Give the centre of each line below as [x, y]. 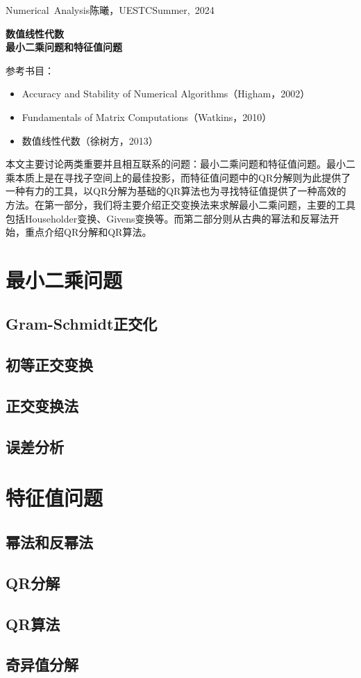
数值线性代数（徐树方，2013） [90, 140]
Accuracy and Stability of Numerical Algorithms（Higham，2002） [166, 94]
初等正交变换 [49, 365]
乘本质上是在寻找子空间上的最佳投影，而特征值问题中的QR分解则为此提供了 [178, 177]
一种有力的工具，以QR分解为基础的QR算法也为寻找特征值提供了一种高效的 [176, 191]
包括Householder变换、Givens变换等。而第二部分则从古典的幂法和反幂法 [168, 218]
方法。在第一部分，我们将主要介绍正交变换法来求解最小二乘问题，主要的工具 [180, 204]
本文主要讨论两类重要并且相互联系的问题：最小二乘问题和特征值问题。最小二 [180, 164]
